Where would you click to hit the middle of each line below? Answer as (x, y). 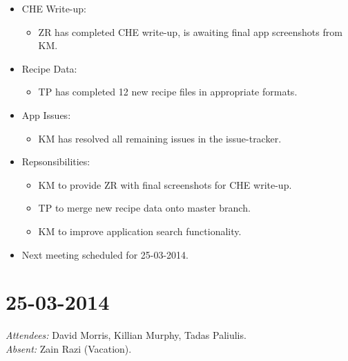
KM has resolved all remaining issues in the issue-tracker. (160, 138)
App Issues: (46, 114)
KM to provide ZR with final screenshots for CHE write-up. (165, 184)
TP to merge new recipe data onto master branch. (144, 208)
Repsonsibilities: (56, 161)
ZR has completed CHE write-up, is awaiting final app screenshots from (190, 31)
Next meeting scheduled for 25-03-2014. (105, 254)
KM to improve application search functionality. (140, 231)
